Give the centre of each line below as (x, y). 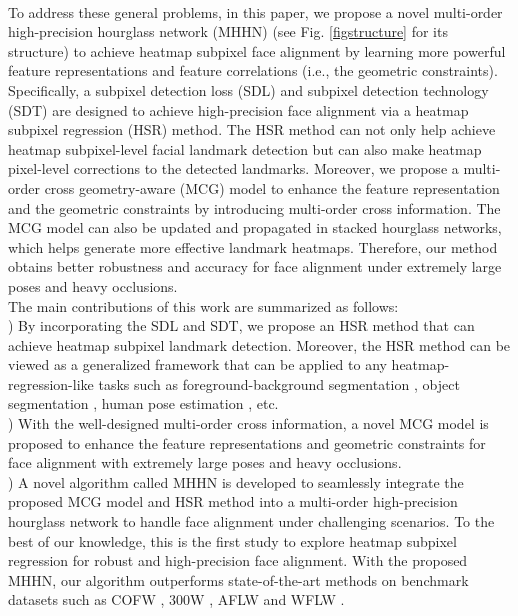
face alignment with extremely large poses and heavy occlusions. (205, 462)
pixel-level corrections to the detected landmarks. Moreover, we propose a (233, 168)
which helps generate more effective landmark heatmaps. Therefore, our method (253, 246)
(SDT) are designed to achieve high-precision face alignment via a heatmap (238, 109)
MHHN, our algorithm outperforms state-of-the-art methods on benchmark (238, 579)
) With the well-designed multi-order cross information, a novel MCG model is (248, 423)
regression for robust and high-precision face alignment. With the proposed (238, 560)
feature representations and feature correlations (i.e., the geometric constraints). (253, 70)
